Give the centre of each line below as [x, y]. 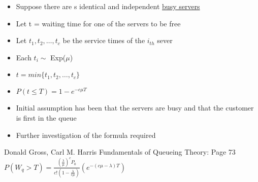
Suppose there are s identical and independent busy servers [108, 6]
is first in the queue [46, 117]
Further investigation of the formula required [86, 135]
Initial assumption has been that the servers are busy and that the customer [135, 108]
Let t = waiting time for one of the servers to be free [98, 23]
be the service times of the [104, 40]
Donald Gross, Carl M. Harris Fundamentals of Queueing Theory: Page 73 [120, 152]
